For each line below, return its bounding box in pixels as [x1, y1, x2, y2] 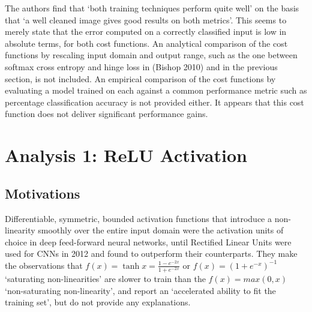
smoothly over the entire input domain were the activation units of [38, 224, 284, 236]
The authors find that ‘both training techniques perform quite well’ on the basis [5, 2, 299, 14]
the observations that [5, 259, 83, 271]
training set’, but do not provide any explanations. [5, 296, 191, 308]
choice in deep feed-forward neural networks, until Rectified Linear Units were [5, 235, 292, 248]
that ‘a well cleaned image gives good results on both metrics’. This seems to [5, 13, 287, 26]
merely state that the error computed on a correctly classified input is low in [5, 25, 287, 38]
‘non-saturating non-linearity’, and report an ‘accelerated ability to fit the [5, 284, 276, 296]
